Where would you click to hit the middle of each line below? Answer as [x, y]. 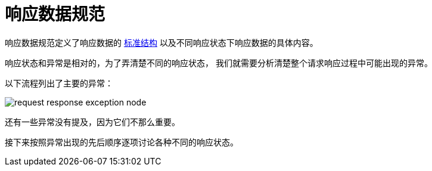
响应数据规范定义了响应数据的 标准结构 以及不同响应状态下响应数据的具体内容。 [161, 42]
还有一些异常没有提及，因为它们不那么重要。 [92, 122]
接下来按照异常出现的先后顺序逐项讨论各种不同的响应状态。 [122, 142]
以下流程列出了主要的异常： [59, 83]
